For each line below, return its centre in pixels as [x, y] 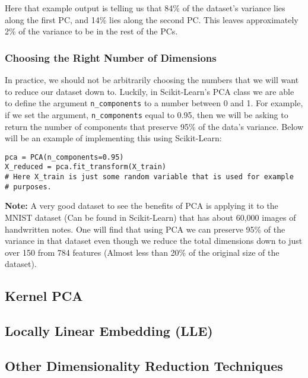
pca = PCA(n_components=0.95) [64, 157]
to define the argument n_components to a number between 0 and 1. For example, [154, 103]
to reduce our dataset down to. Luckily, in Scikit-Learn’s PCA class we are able [150, 91]
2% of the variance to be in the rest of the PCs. [91, 31]
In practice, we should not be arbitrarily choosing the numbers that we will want [152, 80]
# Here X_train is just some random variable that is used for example [149, 177]
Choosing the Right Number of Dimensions [111, 57]
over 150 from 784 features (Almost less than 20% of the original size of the [142, 252]
